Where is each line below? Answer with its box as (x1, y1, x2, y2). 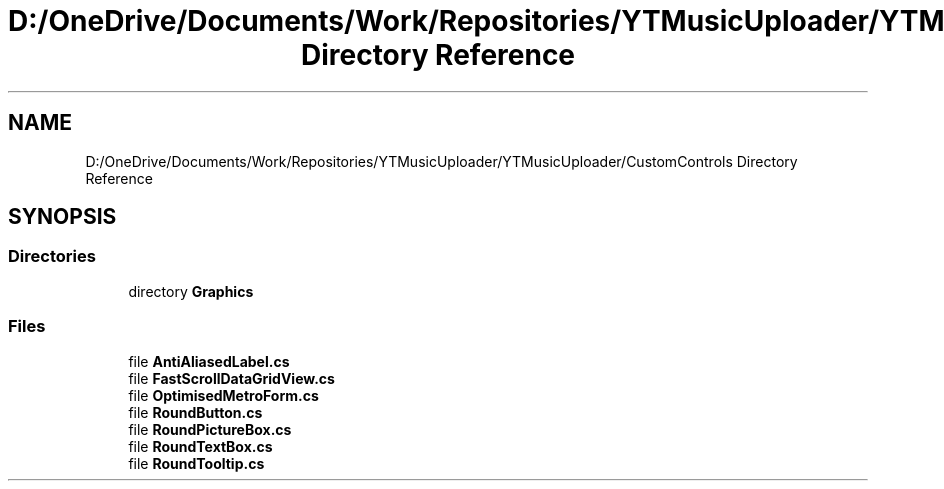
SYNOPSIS (8, 204, 117, 230)
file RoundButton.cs (128, 403, 263, 421)
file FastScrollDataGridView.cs (128, 369, 335, 387)
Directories (8, 246, 96, 267)
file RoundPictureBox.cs (128, 420, 292, 438)
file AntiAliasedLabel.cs (128, 352, 290, 370)
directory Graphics (128, 282, 254, 300)
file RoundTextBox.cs (128, 437, 273, 455)
